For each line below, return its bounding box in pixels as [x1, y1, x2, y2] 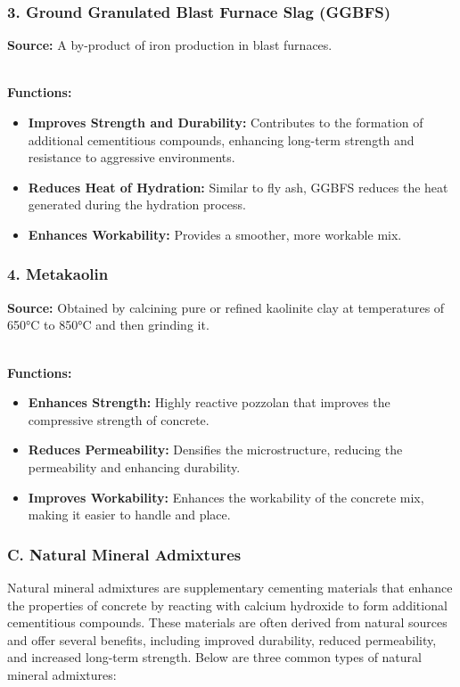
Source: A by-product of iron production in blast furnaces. [7, 36, 333, 54]
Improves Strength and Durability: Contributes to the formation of [28, 113, 423, 131]
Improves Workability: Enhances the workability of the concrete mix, [28, 487, 424, 506]
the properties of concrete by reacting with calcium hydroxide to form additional [7, 595, 448, 614]
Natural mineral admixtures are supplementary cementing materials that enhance [7, 577, 453, 596]
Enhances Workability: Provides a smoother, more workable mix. [28, 225, 402, 243]
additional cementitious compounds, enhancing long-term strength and [28, 130, 415, 149]
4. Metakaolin [7, 263, 109, 285]
